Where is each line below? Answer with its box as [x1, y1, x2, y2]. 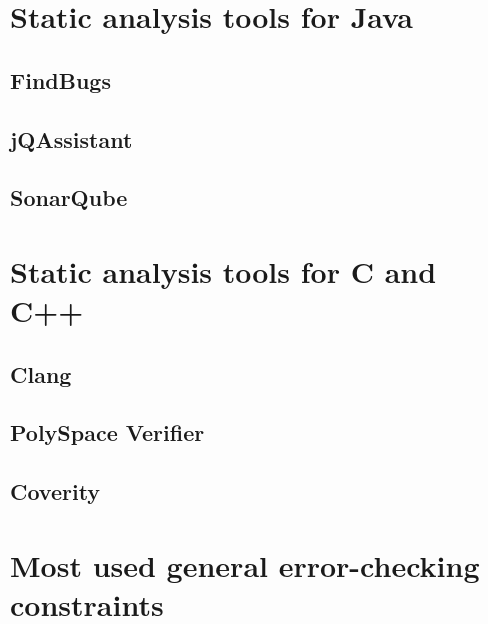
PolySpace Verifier [10, 417, 205, 448]
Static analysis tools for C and [10, 250, 437, 291]
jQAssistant [10, 123, 133, 154]
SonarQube [10, 182, 128, 213]
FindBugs [10, 64, 111, 95]
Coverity [10, 476, 101, 507]
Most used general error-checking [10, 544, 480, 585]
